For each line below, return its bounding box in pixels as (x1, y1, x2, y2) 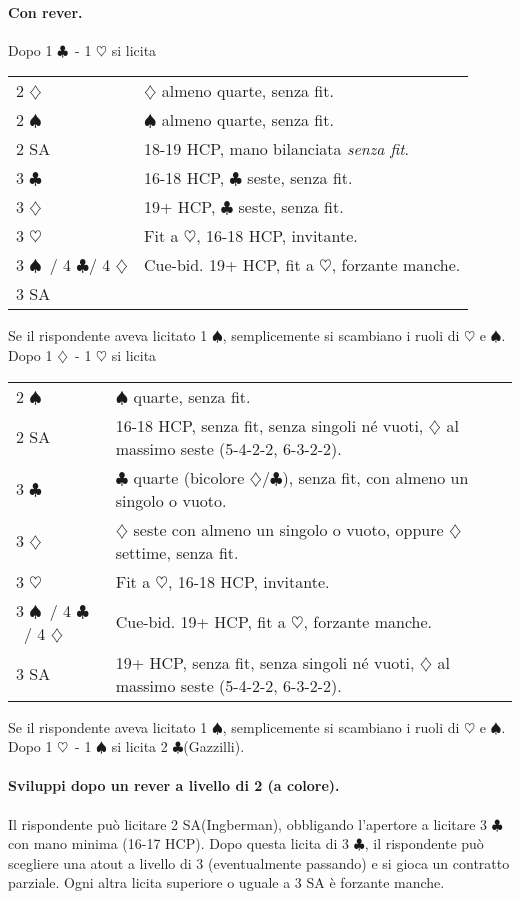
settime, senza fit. (115, 540, 239, 564)
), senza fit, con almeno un (282, 465, 469, 489)
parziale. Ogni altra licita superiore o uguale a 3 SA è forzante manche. (8, 872, 445, 893)
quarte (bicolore (133, 465, 245, 489)
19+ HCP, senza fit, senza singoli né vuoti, (115, 650, 415, 674)
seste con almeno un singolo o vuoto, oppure (133, 517, 444, 541)
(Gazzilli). (183, 736, 245, 757)
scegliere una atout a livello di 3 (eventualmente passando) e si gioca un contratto (8, 852, 510, 873)
